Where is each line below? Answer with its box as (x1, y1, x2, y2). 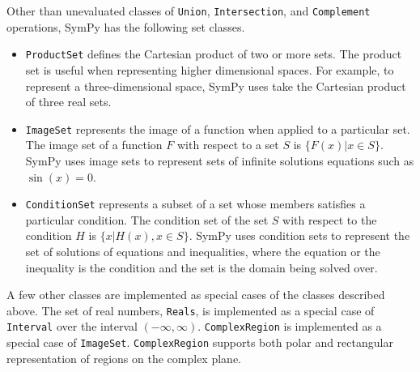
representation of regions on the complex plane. (6, 349, 241, 366)
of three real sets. (25, 93, 112, 110)
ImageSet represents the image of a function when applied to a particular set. (25, 120, 410, 137)
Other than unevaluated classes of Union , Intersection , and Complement (6, 2, 371, 19)
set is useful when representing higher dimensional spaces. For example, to (25, 61, 394, 78)
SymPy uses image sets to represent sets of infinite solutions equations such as (25, 152, 414, 169)
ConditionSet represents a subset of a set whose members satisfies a (25, 195, 366, 212)
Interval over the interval (6, 318, 138, 335)
